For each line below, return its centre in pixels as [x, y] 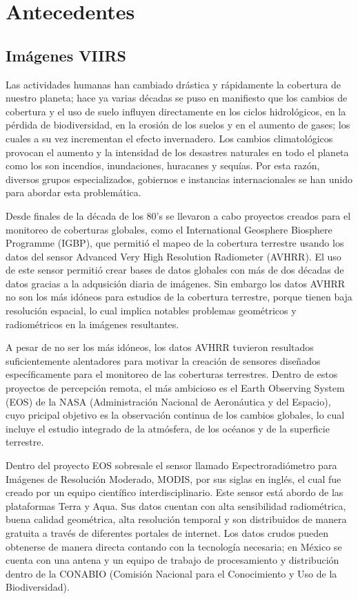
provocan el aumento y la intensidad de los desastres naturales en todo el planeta [177, 152]
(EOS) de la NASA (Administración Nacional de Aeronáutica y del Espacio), [168, 401]
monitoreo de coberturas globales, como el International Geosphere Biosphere [169, 229]
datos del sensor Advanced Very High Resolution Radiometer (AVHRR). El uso [173, 256]
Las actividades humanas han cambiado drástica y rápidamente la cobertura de [173, 84]
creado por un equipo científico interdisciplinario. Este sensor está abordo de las [175, 492]
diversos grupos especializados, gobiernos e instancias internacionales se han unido [179, 179]
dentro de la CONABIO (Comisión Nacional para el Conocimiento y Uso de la [171, 573]
